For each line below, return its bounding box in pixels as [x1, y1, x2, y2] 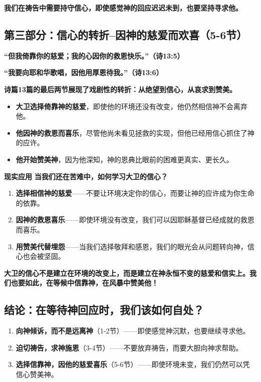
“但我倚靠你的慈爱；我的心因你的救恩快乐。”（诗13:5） [4, 50, 184, 61]
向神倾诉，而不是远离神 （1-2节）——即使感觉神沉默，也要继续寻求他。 [16, 325, 250, 336]
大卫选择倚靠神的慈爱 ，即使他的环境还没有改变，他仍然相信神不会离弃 [16, 101, 247, 111]
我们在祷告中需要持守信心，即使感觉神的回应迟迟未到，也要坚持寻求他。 [4, 3, 242, 13]
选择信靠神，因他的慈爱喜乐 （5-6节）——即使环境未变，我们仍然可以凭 [16, 359, 250, 369]
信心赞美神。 [16, 368, 58, 379]
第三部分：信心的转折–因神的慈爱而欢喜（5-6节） [4, 27, 247, 42]
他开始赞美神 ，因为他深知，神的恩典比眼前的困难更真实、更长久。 [16, 154, 233, 164]
